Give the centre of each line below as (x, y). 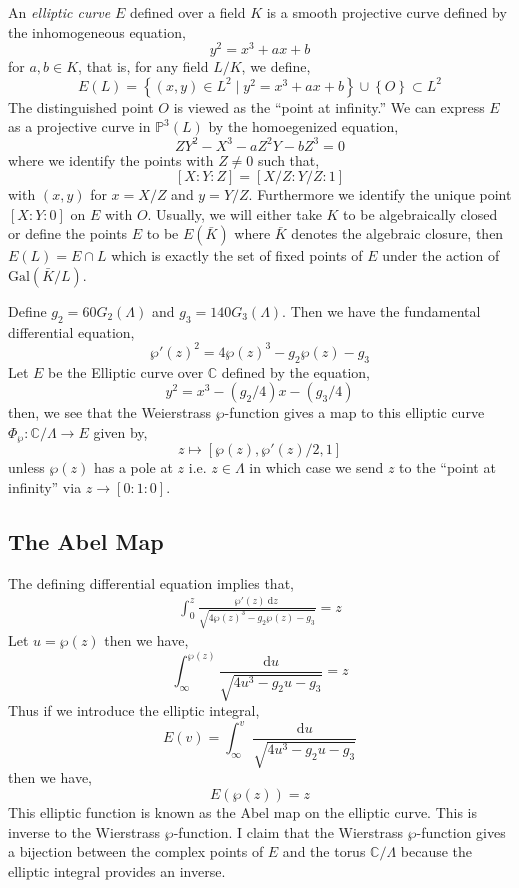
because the (436, 851)
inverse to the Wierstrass (84, 831)
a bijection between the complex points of (136, 851)
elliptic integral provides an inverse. (117, 870)
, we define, (276, 66)
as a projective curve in (79, 126)
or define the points (68, 233)
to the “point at (447, 467)
